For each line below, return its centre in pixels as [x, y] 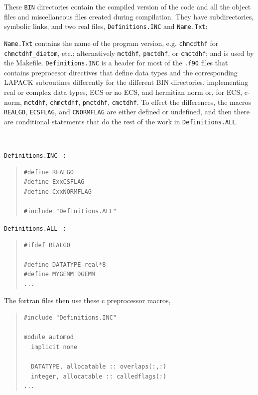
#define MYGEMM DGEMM [59, 274]
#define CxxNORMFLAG [58, 192]
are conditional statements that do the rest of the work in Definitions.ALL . [121, 121]
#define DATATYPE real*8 [65, 264]
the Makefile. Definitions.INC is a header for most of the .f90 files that [116, 63]
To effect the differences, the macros [196, 102]
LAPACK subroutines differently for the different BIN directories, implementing [126, 82]
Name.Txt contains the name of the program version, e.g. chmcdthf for [111, 43]
